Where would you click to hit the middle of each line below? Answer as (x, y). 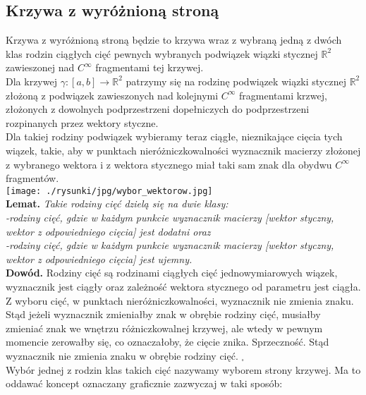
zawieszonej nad (40, 67)
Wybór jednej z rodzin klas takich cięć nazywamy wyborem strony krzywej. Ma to (183, 369)
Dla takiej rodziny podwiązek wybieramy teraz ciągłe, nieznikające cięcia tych (174, 136)
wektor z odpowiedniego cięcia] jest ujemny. (99, 259)
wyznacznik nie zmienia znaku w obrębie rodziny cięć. (122, 355)
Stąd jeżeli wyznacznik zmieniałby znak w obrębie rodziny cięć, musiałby (163, 314)
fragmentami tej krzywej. (150, 67)
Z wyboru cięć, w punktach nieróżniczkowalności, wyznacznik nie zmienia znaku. (180, 300)
